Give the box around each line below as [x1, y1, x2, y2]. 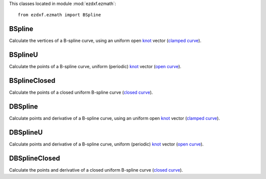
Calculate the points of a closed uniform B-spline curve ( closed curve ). [9, 89, 153, 96]
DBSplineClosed [9, 154, 60, 162]
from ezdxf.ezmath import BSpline [18, 12, 101, 18]
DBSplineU [9, 128, 43, 137]
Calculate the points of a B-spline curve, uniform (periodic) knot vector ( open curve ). [9, 64, 182, 70]
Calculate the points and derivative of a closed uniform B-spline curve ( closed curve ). [9, 167, 183, 173]
